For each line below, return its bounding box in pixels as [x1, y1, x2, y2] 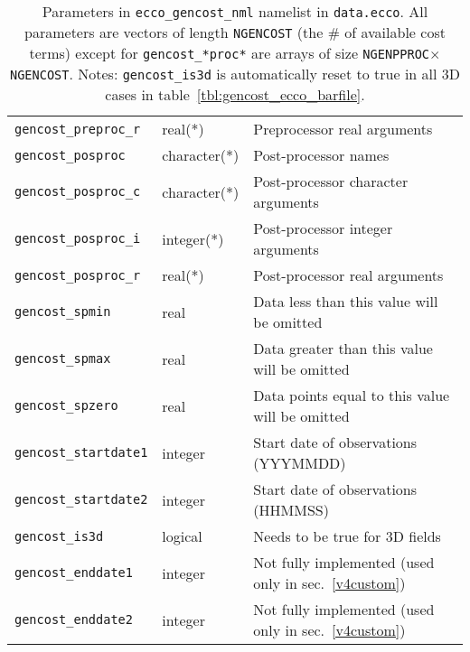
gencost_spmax [14, 351, 111, 366]
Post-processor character [253, 171, 409, 191]
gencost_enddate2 [14, 612, 133, 627]
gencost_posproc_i [14, 231, 141, 246]
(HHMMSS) [253, 499, 329, 520]
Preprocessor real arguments [253, 118, 433, 139]
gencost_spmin [14, 304, 111, 319]
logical [162, 526, 202, 546]
